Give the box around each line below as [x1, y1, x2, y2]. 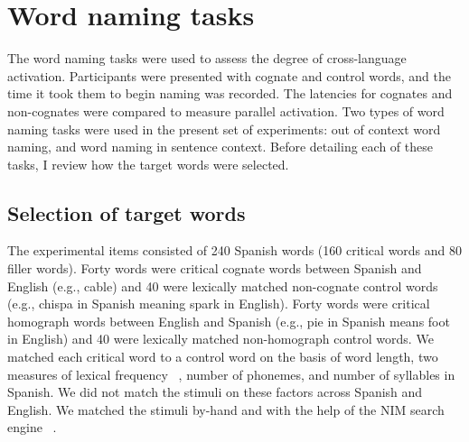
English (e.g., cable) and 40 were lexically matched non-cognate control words [7, 276, 438, 295]
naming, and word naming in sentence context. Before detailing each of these [7, 137, 433, 156]
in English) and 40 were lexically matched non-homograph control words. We [7, 329, 434, 348]
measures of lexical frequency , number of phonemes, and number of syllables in [7, 364, 455, 383]
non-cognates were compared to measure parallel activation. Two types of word [7, 101, 445, 120]
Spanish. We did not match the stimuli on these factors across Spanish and [7, 382, 423, 401]
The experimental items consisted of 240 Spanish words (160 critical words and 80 [7, 241, 463, 260]
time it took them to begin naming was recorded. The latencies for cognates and [7, 84, 453, 103]
